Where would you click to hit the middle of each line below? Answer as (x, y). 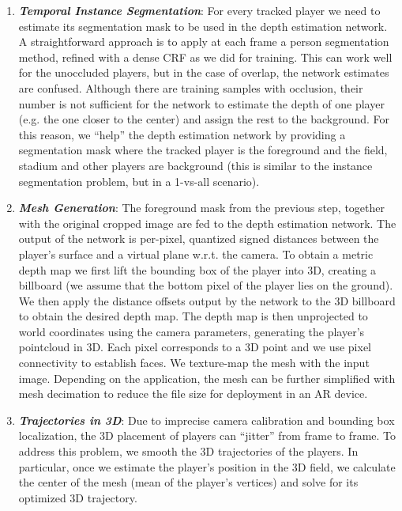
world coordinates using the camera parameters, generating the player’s (192, 331)
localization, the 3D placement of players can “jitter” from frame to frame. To (207, 435)
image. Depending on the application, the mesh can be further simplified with (207, 378)
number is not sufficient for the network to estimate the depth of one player (201, 103)
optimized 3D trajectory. (78, 497)
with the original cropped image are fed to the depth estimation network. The (207, 223)
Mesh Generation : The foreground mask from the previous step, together (202, 208)
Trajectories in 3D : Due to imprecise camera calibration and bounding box (207, 420)
